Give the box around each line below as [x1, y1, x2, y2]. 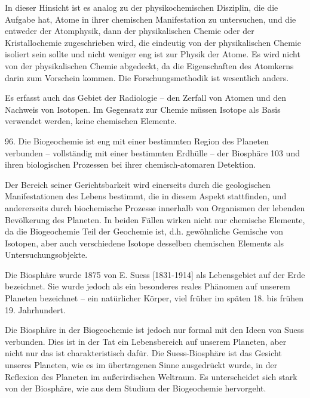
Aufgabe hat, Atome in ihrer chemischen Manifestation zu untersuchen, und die [5, 13, 296, 25]
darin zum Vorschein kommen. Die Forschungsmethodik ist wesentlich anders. [5, 71, 289, 84]
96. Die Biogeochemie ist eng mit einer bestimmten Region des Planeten [5, 134, 269, 147]
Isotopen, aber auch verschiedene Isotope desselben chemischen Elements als [5, 236, 284, 249]
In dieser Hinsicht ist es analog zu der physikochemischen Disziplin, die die [5, 1, 278, 13]
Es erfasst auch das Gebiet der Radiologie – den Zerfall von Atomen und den [5, 91, 287, 104]
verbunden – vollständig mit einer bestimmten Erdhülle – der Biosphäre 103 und [5, 146, 300, 159]
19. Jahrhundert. [5, 303, 66, 316]
